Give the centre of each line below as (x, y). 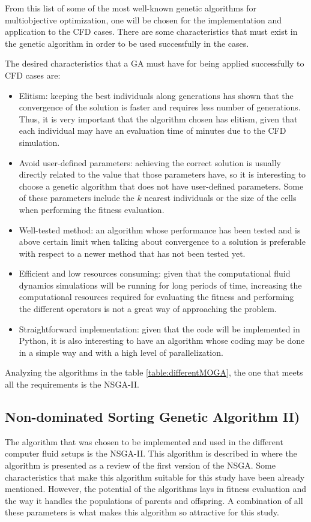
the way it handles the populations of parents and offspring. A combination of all (154, 500)
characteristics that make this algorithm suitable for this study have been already (155, 477)
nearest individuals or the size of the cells (220, 198)
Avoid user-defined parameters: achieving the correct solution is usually (150, 162)
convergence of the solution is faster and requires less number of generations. (160, 107)
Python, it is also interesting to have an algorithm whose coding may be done (162, 340)
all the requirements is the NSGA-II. (72, 384)
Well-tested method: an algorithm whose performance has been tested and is (160, 229)
